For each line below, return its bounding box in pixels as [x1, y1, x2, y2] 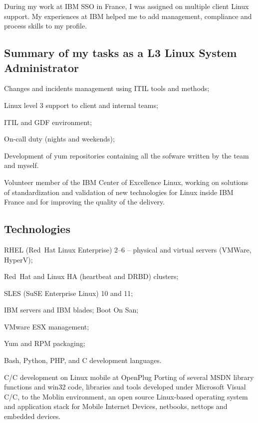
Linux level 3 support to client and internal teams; [4, 99, 158, 110]
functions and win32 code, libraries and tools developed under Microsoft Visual [4, 381, 246, 392]
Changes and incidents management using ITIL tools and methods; [4, 83, 210, 93]
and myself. [4, 160, 39, 170]
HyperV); [4, 254, 33, 264]
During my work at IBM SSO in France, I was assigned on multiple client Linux [4, 1, 249, 11]
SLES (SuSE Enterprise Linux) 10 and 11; [4, 287, 133, 298]
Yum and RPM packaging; [4, 338, 85, 348]
